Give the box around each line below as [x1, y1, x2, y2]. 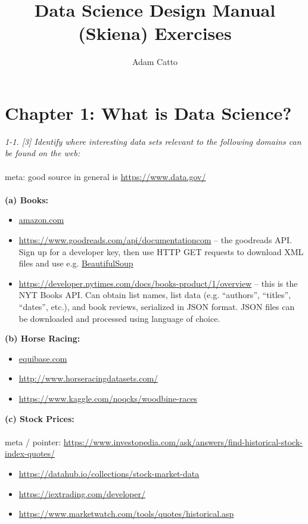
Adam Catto [132, 55, 178, 68]
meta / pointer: [5, 435, 61, 448]
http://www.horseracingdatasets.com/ [18, 372, 158, 385]
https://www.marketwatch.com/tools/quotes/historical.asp [18, 507, 234, 520]
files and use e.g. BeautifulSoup [18, 257, 133, 269]
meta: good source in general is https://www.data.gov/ [5, 170, 206, 182]
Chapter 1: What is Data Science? [5, 100, 292, 125]
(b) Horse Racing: [5, 332, 80, 345]
